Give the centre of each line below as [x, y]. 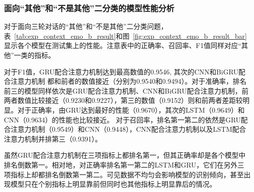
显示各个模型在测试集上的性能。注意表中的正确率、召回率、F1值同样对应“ [123, 45]
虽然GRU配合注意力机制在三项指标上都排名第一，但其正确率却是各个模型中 [125, 155]
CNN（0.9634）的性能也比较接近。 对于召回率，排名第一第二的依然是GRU [123, 119]
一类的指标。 [35, 55]
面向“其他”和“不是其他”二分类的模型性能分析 [89, 8]
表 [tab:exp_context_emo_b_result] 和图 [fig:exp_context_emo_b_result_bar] [126, 36]
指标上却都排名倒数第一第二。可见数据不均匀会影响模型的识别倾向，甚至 [127, 174]
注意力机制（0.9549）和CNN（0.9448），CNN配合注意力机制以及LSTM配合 [128, 129]
